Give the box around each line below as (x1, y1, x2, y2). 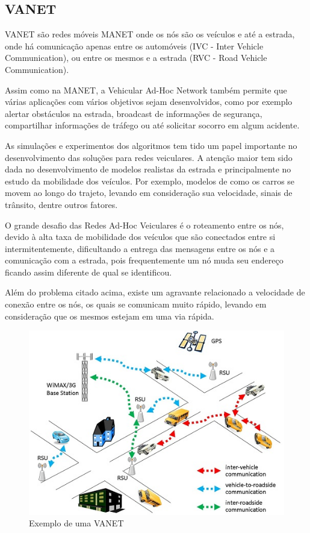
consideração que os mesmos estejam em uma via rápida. (5, 309, 214, 322)
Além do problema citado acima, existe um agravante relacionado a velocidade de (5, 286, 305, 298)
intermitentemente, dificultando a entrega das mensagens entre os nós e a (5, 242, 275, 254)
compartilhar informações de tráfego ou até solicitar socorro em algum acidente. (5, 119, 300, 131)
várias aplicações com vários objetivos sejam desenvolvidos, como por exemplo (5, 95, 293, 108)
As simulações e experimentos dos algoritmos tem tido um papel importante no (5, 139, 297, 151)
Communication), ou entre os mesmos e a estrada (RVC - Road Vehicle (5, 51, 267, 64)
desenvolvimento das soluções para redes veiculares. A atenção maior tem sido (5, 151, 293, 163)
